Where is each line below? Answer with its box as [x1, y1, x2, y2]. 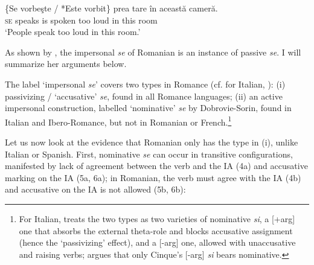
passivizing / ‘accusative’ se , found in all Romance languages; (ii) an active [5, 89, 283, 102]
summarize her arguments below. [5, 57, 127, 70]
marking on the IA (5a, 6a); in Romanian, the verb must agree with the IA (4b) [5, 171, 301, 184]
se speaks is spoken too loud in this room [5, 13, 158, 26]
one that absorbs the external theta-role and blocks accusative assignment [19, 224, 293, 237]
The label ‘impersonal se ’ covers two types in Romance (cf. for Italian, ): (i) [5, 77, 286, 90]
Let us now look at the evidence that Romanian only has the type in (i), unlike [5, 136, 298, 148]
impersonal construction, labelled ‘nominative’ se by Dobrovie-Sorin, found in [5, 101, 292, 114]
